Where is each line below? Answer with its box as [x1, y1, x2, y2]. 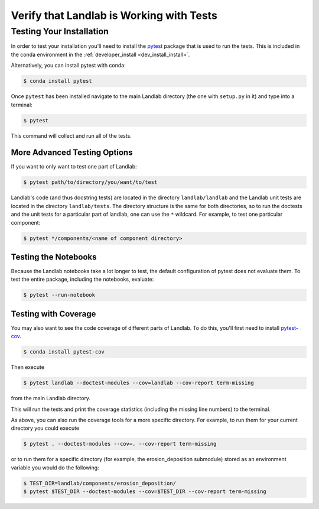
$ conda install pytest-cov [23, 349, 105, 355]
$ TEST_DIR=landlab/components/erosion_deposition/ [23, 479, 177, 487]
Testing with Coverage [11, 309, 96, 319]
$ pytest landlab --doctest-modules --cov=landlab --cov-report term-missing [23, 380, 254, 387]
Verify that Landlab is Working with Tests [11, 9, 218, 22]
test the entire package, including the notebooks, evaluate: [11, 275, 154, 283]
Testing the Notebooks [11, 252, 97, 262]
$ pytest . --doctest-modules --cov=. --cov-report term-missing [23, 440, 217, 448]
